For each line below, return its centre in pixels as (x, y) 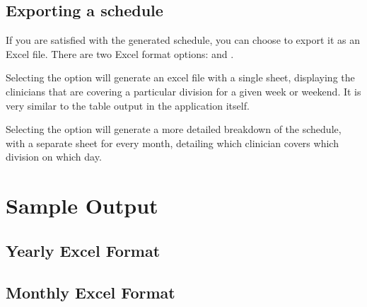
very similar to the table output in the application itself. (128, 105)
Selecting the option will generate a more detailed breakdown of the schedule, (174, 129)
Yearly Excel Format (83, 250)
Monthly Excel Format (91, 292)
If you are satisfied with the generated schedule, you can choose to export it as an (183, 40)
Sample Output (82, 205)
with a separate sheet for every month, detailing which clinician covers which (172, 143)
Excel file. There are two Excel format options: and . (120, 53)
